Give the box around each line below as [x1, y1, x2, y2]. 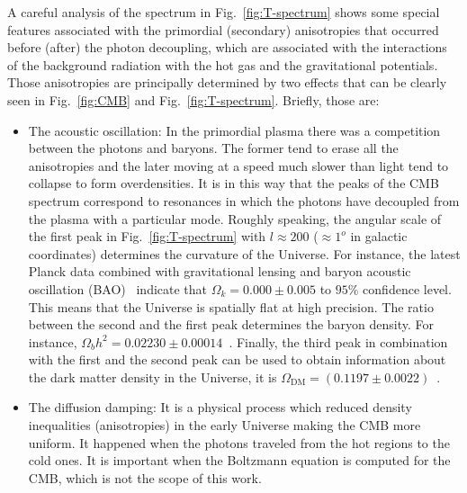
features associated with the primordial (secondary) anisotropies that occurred [7, 20, 439, 39]
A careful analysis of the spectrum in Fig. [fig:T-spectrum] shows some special [7, 3, 440, 21]
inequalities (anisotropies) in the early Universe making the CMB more [28, 416, 421, 435]
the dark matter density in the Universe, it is [28, 367, 277, 386]
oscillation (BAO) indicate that [28, 279, 208, 298]
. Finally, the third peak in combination [229, 332, 448, 351]
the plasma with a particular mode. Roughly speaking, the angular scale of [28, 209, 442, 228]
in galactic [350, 227, 408, 246]
